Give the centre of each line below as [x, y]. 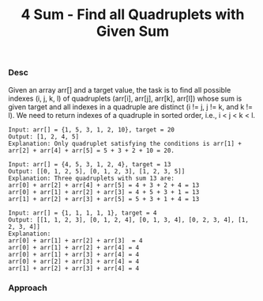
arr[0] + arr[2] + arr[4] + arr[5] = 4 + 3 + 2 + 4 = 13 [104, 185]
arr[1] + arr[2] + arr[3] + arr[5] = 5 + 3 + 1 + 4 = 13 [104, 199]
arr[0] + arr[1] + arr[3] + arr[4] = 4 [74, 254]
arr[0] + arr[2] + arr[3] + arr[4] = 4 [74, 261]
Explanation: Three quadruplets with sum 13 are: [92, 178]
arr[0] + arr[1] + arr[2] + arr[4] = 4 [74, 247]
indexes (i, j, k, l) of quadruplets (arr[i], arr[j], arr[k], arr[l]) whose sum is [125, 98]
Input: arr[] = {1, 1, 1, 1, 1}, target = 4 [83, 213]
